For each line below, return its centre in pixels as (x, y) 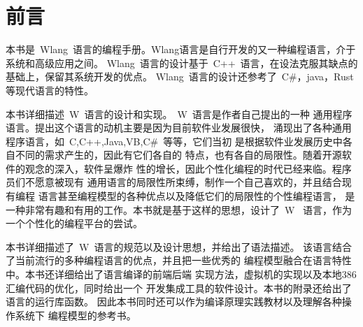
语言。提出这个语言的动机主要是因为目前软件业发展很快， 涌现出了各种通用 (179, 128)
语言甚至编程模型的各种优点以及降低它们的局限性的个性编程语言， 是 (197, 196)
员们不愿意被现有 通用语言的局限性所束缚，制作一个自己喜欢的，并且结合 (174, 182)
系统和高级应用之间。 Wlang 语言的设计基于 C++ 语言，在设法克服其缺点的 (182, 63)
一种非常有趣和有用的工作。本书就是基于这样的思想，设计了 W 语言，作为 (179, 209)
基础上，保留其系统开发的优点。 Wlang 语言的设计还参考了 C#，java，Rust (180, 77)
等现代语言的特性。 (50, 90)
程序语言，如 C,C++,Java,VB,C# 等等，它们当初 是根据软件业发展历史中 (174, 141)
